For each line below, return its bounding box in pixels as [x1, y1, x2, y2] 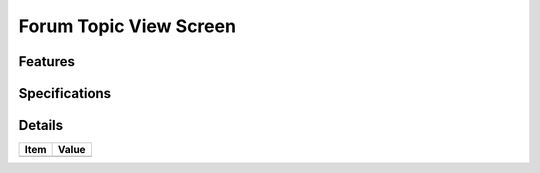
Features [18, 53, 75, 70]
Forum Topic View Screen [18, 15, 237, 37]
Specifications [18, 85, 112, 102]
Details [18, 117, 64, 134]
